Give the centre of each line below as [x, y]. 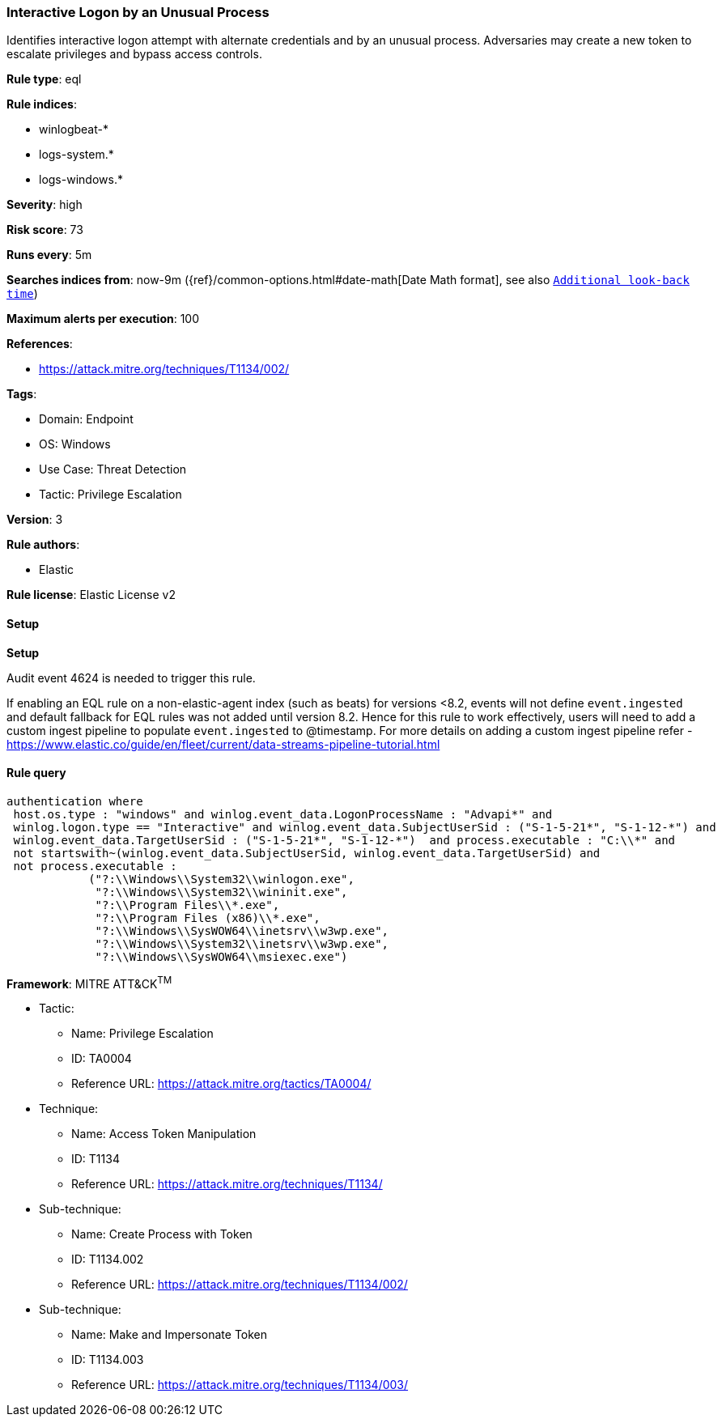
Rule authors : [43, 545]
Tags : [22, 394]
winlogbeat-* [74, 130]
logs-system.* [76, 155]
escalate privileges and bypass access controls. [134, 54]
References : [40, 344]
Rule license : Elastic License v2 [91, 595]
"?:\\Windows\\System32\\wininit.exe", [221, 892]
